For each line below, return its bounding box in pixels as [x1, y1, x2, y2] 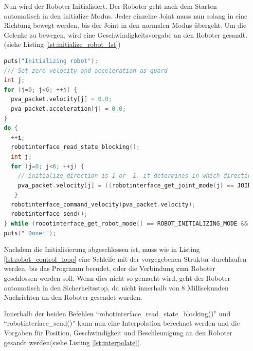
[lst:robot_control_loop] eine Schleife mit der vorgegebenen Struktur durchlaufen [4, 253, 247, 264]
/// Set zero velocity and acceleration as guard [4, 67, 168, 74]
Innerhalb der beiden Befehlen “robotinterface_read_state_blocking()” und [4, 308, 231, 318]
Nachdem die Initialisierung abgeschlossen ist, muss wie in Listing [4, 244, 200, 254]
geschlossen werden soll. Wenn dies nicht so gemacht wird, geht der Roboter [4, 273, 231, 283]
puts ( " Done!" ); [4, 229, 56, 237]
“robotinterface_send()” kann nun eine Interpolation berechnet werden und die [4, 318, 240, 328]
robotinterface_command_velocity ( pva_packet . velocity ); [11, 201, 196, 208]
